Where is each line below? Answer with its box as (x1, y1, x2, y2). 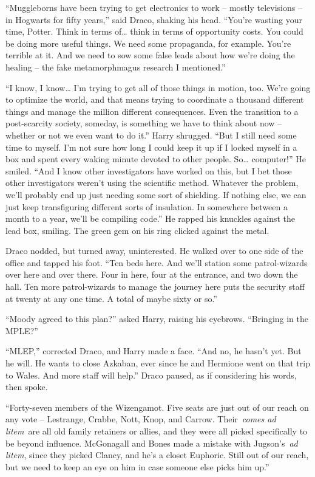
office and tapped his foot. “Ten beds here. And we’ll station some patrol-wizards (5, 256, 308, 269)
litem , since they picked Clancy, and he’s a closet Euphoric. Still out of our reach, (5, 448, 309, 461)
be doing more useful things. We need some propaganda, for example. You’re (5, 36, 291, 49)
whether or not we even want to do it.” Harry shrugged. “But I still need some (5, 128, 297, 141)
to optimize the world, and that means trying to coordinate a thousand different (5, 93, 304, 106)
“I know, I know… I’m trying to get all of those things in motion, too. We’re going (5, 81, 311, 94)
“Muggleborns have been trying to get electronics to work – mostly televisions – (5, 1, 302, 13)
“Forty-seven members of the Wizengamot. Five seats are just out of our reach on (5, 400, 309, 413)
